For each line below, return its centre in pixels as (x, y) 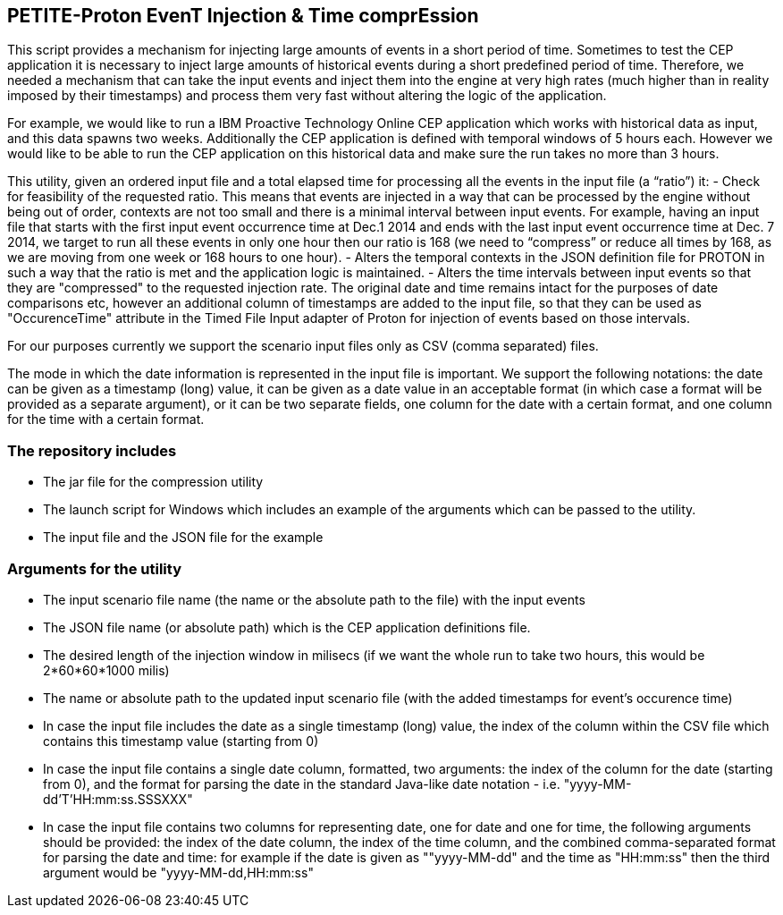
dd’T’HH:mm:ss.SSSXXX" (118, 799)
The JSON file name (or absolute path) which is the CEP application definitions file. (287, 627)
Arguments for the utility (95, 568)
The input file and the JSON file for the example (183, 538)
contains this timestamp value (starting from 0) (181, 741)
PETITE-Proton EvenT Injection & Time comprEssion (243, 16)
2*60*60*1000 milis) (106, 670)
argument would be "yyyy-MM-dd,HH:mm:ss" (178, 872)
